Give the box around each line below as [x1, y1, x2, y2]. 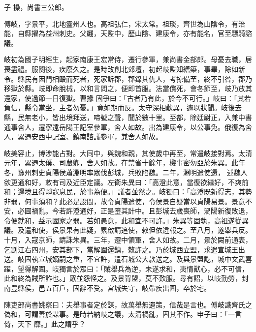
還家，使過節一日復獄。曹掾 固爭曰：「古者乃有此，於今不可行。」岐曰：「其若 [4, 92, 251, 103]
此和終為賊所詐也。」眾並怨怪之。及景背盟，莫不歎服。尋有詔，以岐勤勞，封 [4, 273, 249, 283]
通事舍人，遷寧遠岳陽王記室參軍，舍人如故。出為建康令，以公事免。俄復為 [4, 121, 245, 132]
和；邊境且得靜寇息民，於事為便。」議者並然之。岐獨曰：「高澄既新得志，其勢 [4, 186, 252, 197]
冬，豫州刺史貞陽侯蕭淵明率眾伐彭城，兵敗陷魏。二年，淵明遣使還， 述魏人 [4, 167, 248, 177]
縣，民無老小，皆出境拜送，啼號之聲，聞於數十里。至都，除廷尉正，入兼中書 [4, 112, 252, 122]
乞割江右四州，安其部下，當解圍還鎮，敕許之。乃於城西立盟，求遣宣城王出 [4, 244, 245, 254]
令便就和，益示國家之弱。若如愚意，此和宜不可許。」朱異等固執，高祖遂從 [4, 215, 242, 225]
